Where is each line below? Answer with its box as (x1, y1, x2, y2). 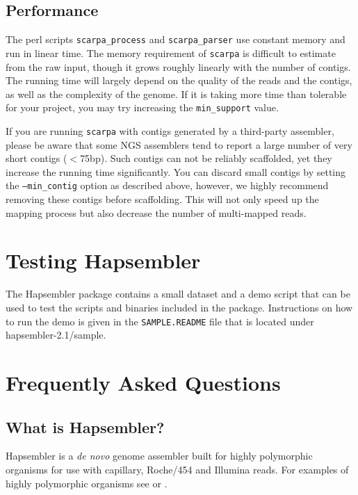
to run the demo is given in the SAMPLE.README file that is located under (6, 314, 314, 328)
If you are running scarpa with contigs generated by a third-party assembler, (6, 123, 334, 138)
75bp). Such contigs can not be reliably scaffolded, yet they (80, 151, 332, 165)
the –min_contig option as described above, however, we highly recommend (6, 178, 329, 193)
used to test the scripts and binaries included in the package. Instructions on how (6, 300, 353, 314)
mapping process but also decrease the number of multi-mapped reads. (6, 205, 307, 220)
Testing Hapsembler (6, 246, 201, 275)
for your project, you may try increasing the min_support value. (6, 100, 279, 115)
